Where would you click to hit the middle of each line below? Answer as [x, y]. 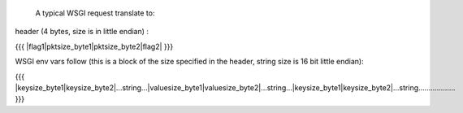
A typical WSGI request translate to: [95, 13]
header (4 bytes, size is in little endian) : [82, 32]
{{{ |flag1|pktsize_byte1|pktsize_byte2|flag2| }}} [94, 46]
